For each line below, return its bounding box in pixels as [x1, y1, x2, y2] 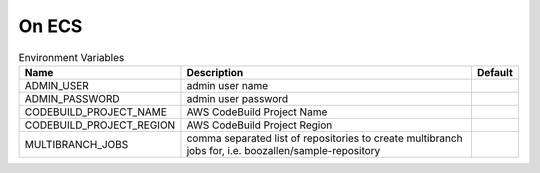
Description [186, 65, 244, 79]
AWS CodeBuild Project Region [186, 118, 333, 132]
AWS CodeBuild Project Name [186, 105, 328, 119]
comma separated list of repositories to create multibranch [186, 131, 464, 145]
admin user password [186, 91, 289, 105]
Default [476, 65, 514, 79]
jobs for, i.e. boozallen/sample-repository [186, 143, 381, 157]
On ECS [18, 15, 83, 37]
